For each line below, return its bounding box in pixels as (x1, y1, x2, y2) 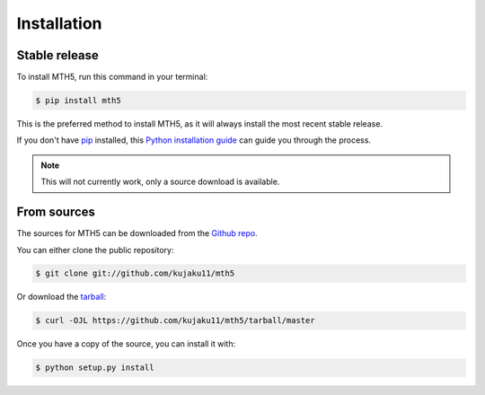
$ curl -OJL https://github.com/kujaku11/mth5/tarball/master (35, 315, 315, 326)
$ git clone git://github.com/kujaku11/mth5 (35, 268, 235, 278)
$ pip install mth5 (35, 95, 121, 106)
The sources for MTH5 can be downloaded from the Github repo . (16, 228, 258, 239)
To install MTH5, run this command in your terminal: (16, 72, 208, 83)
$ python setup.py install (35, 363, 154, 373)
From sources (16, 205, 96, 220)
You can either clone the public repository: (16, 244, 174, 255)
